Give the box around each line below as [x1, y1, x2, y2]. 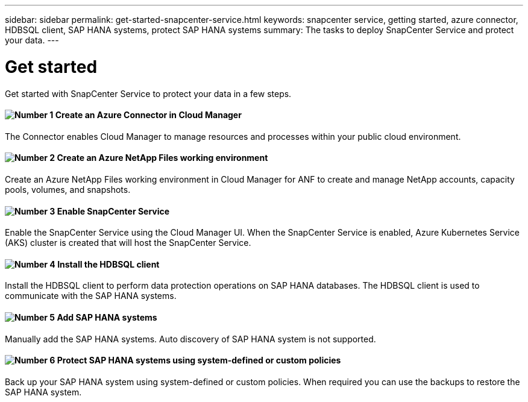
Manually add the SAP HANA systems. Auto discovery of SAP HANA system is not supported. [5, 333, 376, 344]
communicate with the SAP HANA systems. [5, 291, 177, 301]
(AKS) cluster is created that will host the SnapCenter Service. [5, 237, 251, 248]
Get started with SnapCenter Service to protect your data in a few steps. [5, 88, 292, 99]
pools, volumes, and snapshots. [5, 184, 131, 195]
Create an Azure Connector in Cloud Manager [55, 110, 242, 121]
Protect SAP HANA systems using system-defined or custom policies [57, 355, 341, 366]
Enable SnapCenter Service [57, 206, 170, 216]
